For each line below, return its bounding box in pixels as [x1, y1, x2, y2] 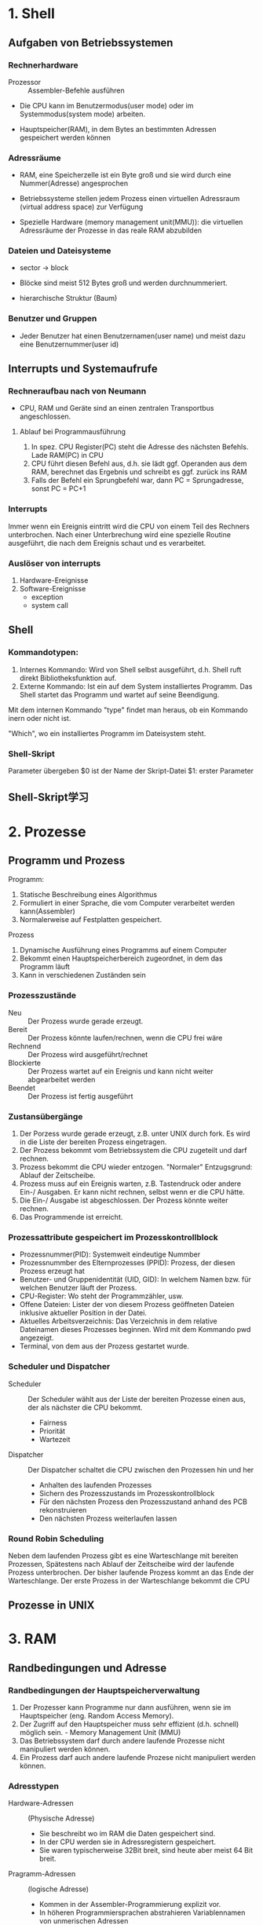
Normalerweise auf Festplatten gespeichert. [19, 915, 163, 924]
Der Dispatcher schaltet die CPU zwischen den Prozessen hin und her [27, 1465, 254, 1474]
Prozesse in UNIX [8, 1599, 95, 1612]
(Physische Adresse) [27, 1813, 95, 1823]
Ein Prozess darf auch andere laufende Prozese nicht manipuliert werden [19, 1753, 256, 1762]
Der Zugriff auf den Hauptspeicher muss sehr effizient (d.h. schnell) [19, 1719, 239, 1729]
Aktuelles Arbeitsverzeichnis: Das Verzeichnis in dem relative [19, 1316, 217, 1326]
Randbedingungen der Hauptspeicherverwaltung [8, 1685, 200, 1696]
